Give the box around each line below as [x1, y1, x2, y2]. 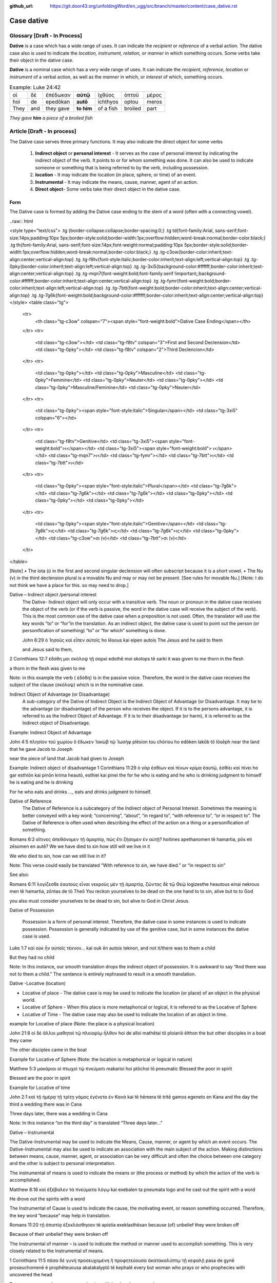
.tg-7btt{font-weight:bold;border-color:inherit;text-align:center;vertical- [111, 285, 262, 291]
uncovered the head [9, 1272, 52, 1278]
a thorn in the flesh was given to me [9, 665, 86, 671]
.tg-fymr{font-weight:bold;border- [159, 278, 232, 284]
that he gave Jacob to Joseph [9, 746, 73, 752]
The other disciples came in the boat [9, 1047, 87, 1053]
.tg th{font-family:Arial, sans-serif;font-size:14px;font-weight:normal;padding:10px [9, 242, 183, 248]
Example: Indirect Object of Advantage [9, 729, 92, 735]
